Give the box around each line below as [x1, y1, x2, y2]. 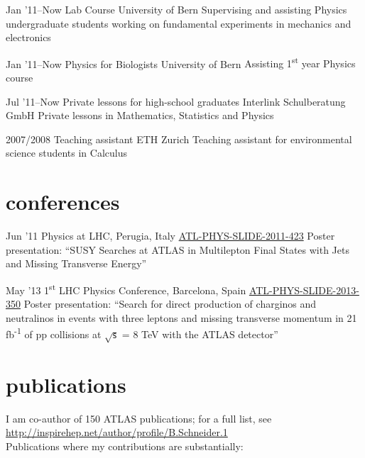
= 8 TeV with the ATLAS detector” [121, 327, 278, 341]
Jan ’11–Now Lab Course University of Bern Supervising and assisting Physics [6, 2, 347, 16]
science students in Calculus [6, 145, 128, 160]
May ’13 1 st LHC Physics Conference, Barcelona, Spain [6, 280, 246, 297]
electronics [6, 30, 51, 45]
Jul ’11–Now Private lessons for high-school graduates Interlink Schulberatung [6, 94, 346, 108]
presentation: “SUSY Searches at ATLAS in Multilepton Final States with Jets [6, 242, 349, 257]
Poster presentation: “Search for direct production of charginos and [23, 296, 317, 311]
